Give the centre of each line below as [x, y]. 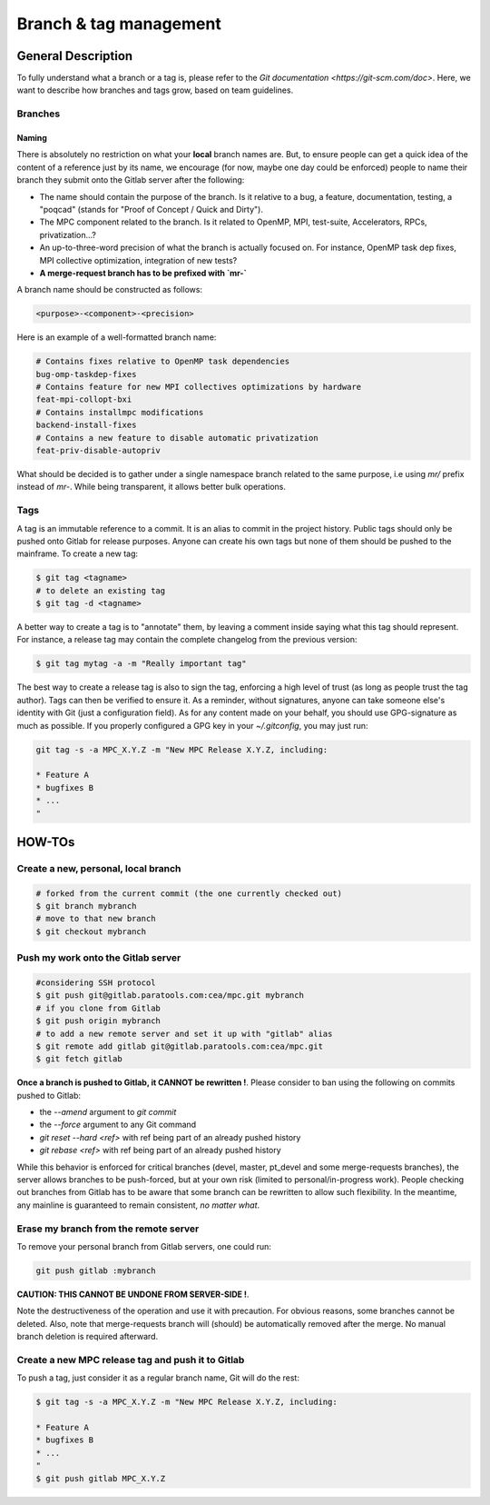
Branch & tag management [119, 24]
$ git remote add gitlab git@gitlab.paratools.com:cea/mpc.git [180, 1046]
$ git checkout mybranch [91, 931]
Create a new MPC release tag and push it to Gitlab [131, 1360]
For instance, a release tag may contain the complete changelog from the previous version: [187, 640]
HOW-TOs [46, 842]
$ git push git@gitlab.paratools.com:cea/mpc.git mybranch [170, 996]
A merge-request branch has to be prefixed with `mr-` [143, 273]
